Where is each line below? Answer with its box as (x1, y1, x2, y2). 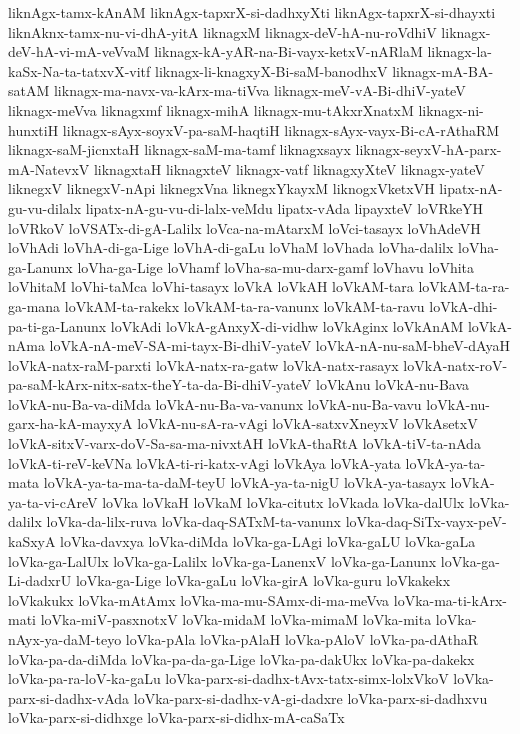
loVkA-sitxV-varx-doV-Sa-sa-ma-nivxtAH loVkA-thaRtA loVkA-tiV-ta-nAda (8, 433, 481, 454)
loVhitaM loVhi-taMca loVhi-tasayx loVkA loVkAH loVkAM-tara (8, 276, 414, 297)
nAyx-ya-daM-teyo (8, 629, 122, 649)
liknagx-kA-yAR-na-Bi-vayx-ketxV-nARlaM (154, 41, 423, 62)
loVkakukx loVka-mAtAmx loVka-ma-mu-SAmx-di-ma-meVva (8, 589, 390, 610)
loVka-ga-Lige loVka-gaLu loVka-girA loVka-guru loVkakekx (75, 570, 451, 591)
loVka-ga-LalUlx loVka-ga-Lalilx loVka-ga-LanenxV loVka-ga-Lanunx (8, 550, 437, 571)
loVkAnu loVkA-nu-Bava (315, 374, 470, 395)
